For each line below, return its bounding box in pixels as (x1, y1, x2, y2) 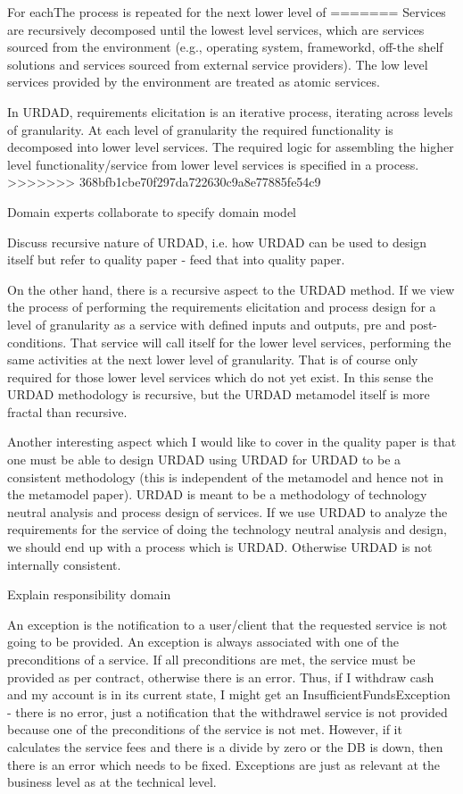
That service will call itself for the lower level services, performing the (70, 332, 451, 351)
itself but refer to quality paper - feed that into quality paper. (7, 250, 345, 269)
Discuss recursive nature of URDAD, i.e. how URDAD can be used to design (7, 232, 427, 251)
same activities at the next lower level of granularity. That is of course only (7, 350, 418, 369)
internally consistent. (7, 555, 121, 573)
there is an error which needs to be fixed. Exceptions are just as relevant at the (7, 755, 440, 773)
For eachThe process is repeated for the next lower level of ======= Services (7, 3, 446, 21)
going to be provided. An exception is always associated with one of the (7, 632, 399, 651)
